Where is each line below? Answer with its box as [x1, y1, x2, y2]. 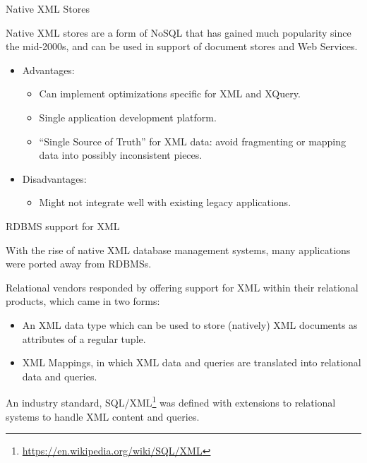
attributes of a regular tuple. [22, 331, 146, 346]
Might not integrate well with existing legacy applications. [39, 195, 291, 210]
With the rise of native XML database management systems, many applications [6, 242, 351, 257]
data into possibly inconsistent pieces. [39, 148, 203, 162]
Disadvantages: [22, 171, 87, 186]
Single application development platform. [39, 109, 217, 124]
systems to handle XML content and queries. [6, 409, 200, 423]
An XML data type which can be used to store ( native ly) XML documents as [22, 317, 358, 332]
